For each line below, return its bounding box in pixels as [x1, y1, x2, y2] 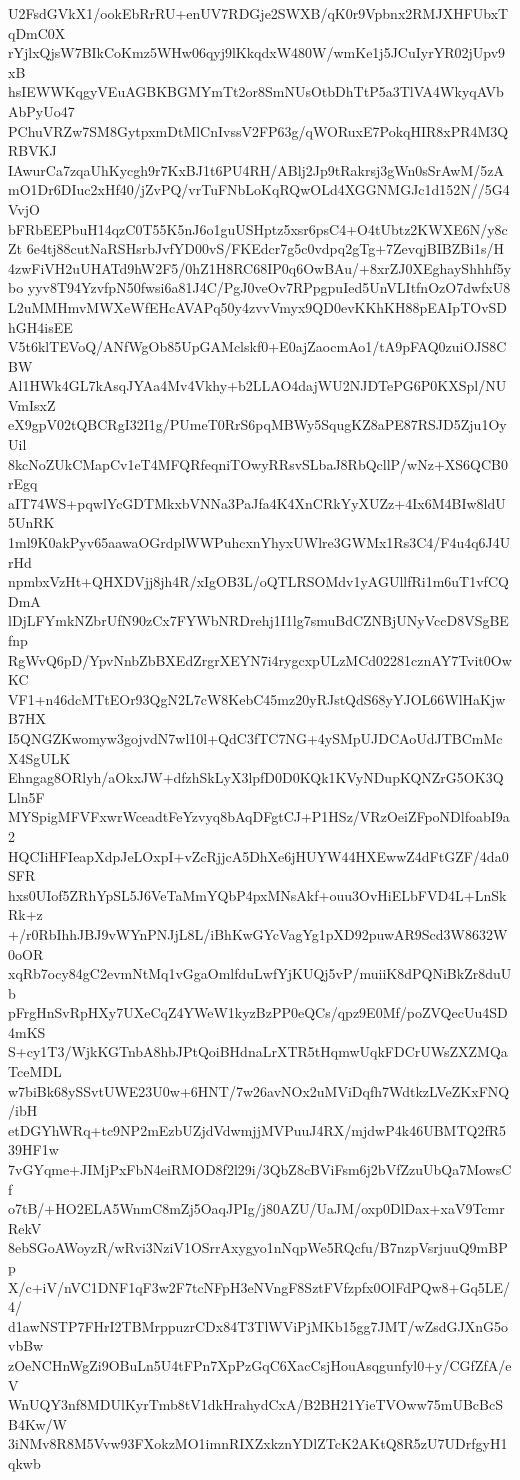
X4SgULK [8, 747, 71, 768]
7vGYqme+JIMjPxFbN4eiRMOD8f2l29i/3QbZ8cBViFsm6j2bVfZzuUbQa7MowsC [8, 1159, 512, 1180]
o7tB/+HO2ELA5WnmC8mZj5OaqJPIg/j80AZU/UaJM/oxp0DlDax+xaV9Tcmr [8, 1198, 505, 1219]
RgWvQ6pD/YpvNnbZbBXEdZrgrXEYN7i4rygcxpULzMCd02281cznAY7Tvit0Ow [8, 649, 512, 670]
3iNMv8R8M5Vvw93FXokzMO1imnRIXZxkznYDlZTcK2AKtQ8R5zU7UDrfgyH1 [8, 1433, 508, 1454]
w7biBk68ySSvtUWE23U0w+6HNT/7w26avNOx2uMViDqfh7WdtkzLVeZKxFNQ [8, 1080, 510, 1101]
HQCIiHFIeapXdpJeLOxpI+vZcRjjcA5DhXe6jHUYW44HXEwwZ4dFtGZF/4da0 [8, 845, 509, 866]
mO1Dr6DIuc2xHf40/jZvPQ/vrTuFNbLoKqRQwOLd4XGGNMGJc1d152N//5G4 [8, 179, 510, 200]
